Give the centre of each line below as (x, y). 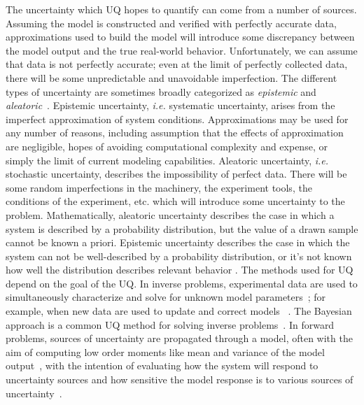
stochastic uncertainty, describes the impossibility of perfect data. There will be (176, 174)
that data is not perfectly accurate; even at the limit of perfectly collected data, (177, 64)
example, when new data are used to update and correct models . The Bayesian (179, 311)
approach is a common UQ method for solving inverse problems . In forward (170, 324)
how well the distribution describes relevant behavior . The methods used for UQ (180, 270)
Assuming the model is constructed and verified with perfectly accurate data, (171, 23)
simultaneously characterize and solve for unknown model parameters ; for (166, 297)
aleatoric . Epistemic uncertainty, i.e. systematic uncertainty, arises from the (170, 105)
